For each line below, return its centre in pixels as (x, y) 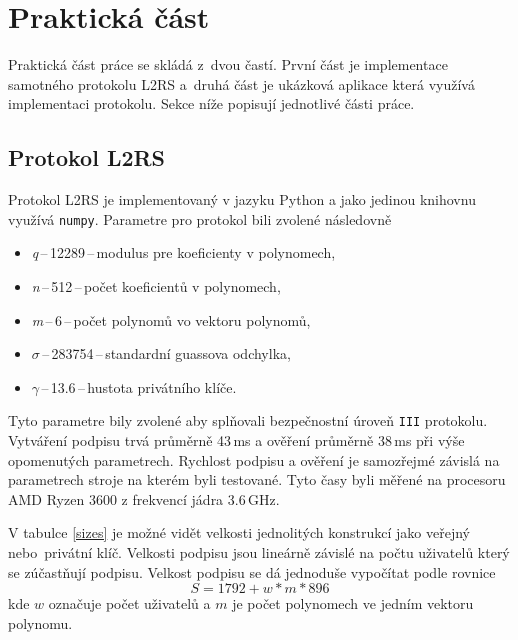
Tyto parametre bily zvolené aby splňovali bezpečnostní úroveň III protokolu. (248, 420)
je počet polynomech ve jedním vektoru (353, 603)
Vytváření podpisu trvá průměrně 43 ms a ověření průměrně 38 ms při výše (236, 439)
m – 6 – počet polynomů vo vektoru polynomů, (171, 319)
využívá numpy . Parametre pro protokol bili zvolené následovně (200, 218)
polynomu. (40, 622)
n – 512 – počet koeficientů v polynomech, (156, 285)
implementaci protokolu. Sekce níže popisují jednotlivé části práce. (211, 103)
